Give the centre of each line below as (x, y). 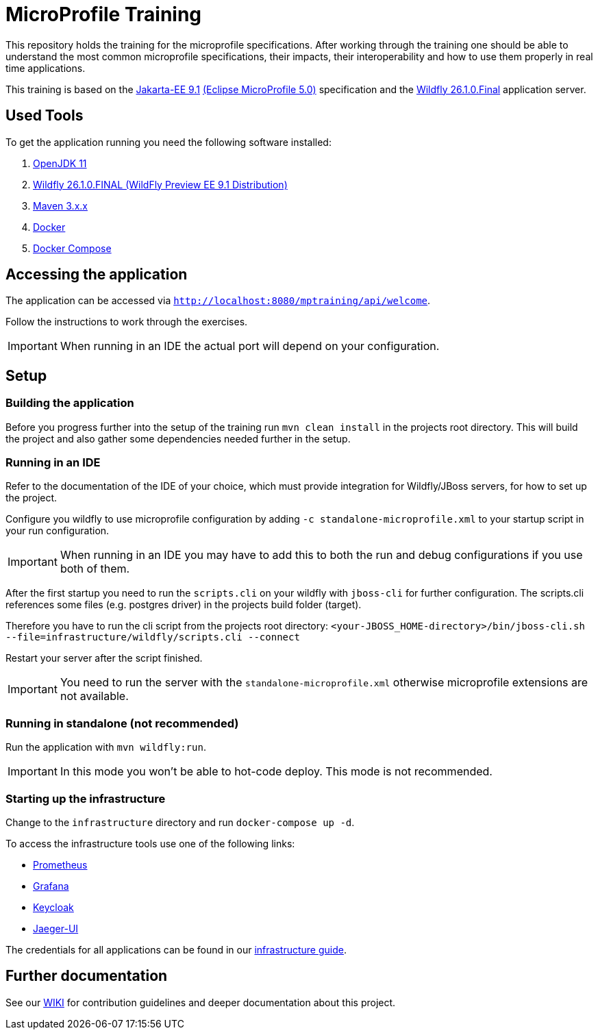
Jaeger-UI (56, 928)
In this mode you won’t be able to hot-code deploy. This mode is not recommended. (276, 772)
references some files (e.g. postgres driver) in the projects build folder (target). (184, 605)
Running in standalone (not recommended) (122, 723)
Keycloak (53, 907)
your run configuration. (58, 531)
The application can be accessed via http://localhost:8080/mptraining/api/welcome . (218, 301)
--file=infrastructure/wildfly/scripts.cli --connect (153, 637)
